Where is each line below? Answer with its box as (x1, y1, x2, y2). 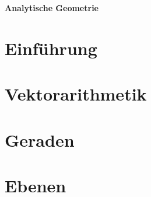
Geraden (5, 127, 75, 151)
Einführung (5, 36, 97, 60)
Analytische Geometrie (5, 2, 99, 13)
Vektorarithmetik (5, 82, 147, 106)
